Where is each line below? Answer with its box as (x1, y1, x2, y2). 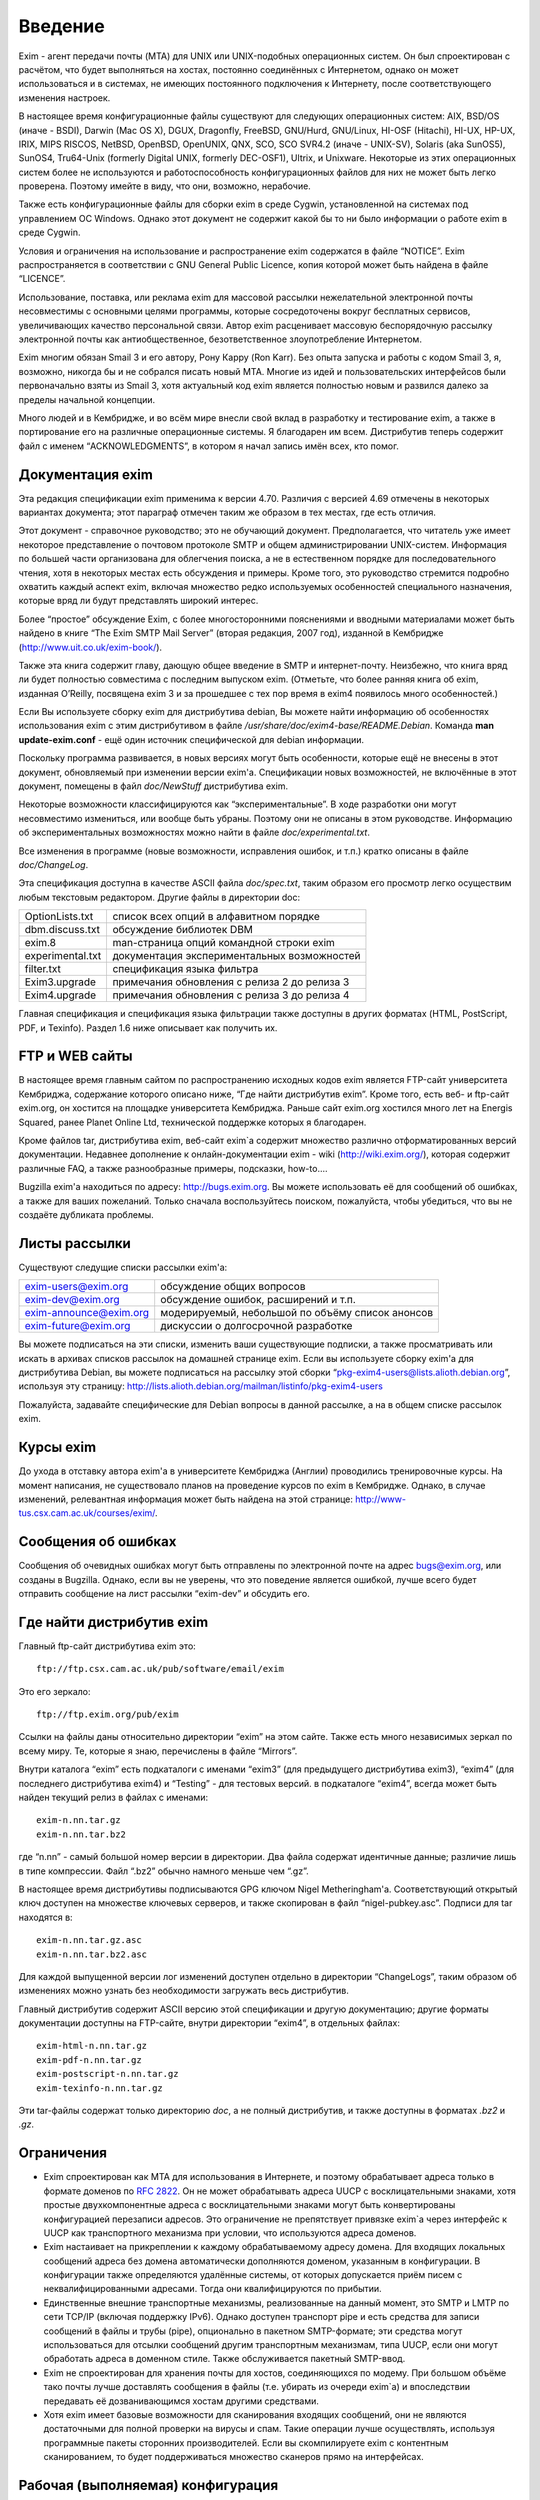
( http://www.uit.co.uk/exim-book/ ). (18, 641, 163, 653)
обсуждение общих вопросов (160, 1280, 306, 1294)
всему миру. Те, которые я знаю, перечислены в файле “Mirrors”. (18, 1745, 298, 1757)
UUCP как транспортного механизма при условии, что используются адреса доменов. (43, 2226, 417, 2239)
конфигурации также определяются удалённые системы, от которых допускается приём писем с (43, 2269, 463, 2281)
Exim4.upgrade (24, 988, 97, 1002)
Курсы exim (18, 1439, 97, 1456)
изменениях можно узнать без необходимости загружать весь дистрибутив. (18, 1985, 350, 1997)
